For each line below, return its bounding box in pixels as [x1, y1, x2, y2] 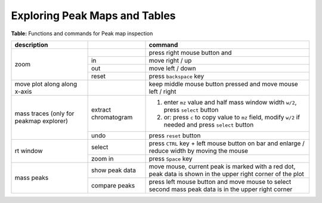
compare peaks [91, 181, 135, 189]
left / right [148, 87, 177, 96]
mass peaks [14, 174, 49, 182]
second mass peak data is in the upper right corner [148, 185, 293, 193]
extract [91, 105, 112, 113]
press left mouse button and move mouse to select [148, 177, 292, 186]
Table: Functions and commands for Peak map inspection [11, 30, 153, 37]
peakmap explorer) [14, 117, 68, 125]
